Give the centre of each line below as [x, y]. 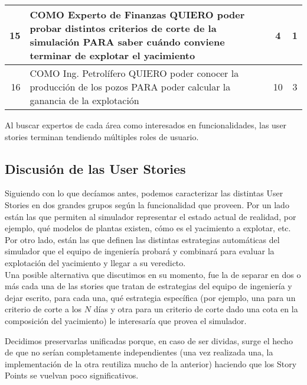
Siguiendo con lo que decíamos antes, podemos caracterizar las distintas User [144, 193]
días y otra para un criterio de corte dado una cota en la [196, 309]
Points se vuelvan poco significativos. [72, 375]
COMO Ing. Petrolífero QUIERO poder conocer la [134, 73]
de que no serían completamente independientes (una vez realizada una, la [139, 352]
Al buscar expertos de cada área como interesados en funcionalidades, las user [146, 125]
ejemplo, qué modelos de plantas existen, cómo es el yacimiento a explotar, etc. [148, 228]
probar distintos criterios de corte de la [123, 28]
